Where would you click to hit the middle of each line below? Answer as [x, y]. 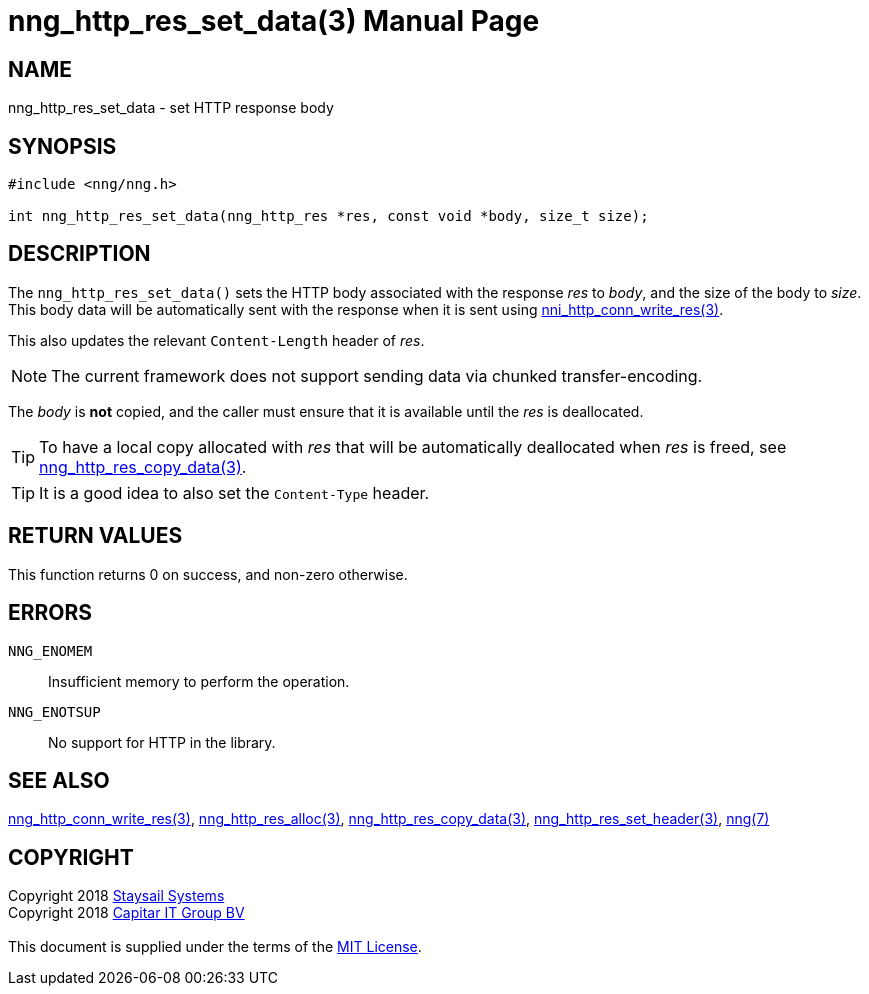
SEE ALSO [59, 780]
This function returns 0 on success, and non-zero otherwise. [208, 574]
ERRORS [50, 613]
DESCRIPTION [79, 254]
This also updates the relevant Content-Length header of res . [216, 340]
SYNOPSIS [62, 146]
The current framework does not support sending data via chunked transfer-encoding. [377, 375]
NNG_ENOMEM [50, 650]
